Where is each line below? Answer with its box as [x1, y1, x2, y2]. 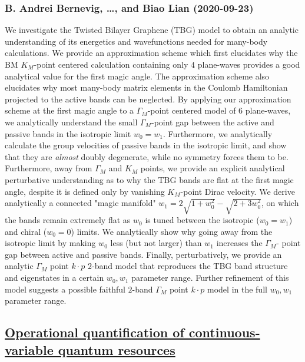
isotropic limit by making [5, 237, 96, 249]
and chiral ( [5, 225, 47, 237]
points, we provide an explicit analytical [140, 162, 285, 174]
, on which [261, 197, 299, 209]
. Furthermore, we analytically [163, 127, 273, 140]
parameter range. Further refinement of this [131, 271, 289, 284]
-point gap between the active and [151, 115, 274, 128]
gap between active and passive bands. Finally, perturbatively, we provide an [5, 248, 282, 260]
